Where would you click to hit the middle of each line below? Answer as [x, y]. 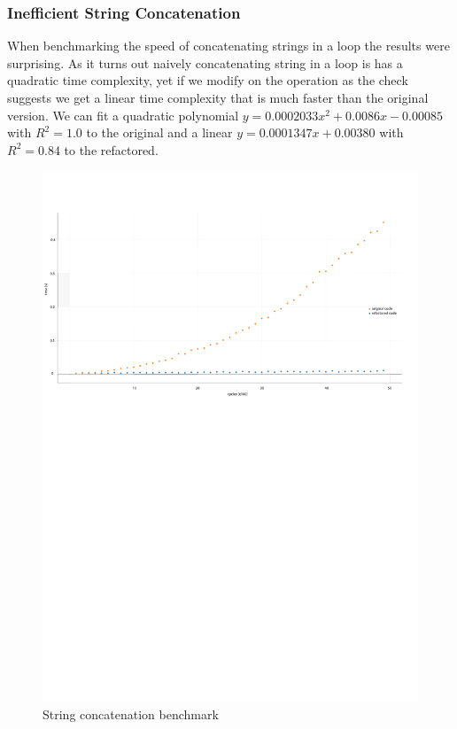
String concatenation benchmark [131, 714]
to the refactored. [111, 149]
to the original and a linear [159, 132]
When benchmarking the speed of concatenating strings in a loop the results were [228, 46]
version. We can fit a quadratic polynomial [123, 115]
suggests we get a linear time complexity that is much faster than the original [218, 97]
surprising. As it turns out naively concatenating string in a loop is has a [205, 62]
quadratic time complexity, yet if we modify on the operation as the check [208, 80]
